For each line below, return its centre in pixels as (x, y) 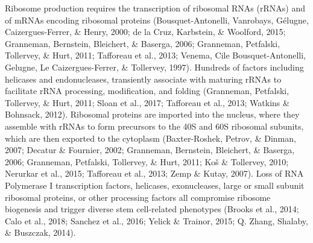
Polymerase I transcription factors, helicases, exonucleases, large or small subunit (155, 185)
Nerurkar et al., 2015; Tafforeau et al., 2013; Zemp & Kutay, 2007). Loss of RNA (154, 173)
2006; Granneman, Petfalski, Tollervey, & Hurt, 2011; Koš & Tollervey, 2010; (147, 161)
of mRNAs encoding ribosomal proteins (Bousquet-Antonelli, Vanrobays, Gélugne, (157, 20)
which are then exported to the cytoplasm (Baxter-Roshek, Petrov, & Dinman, (150, 138)
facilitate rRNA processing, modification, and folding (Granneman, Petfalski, (147, 91)
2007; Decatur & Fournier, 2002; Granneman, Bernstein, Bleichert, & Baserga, (150, 150)
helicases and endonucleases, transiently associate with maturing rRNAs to (143, 79)
